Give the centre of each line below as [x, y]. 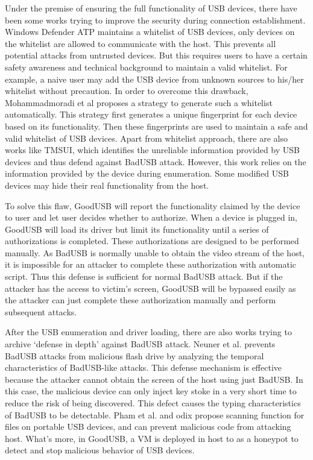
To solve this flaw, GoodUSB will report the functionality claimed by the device [153, 205]
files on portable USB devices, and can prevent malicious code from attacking [148, 427]
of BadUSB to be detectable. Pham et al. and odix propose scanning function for [155, 414]
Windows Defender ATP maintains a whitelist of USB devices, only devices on [150, 32]
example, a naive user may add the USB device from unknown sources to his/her [154, 79]
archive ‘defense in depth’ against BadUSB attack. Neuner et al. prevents [140, 344]
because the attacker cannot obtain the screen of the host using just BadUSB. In [154, 379]
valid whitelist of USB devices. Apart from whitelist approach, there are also [146, 138]
